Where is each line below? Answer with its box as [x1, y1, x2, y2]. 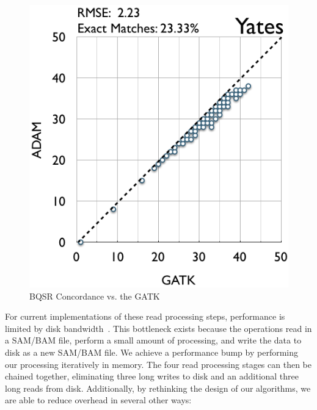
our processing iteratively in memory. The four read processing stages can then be [5, 358, 312, 370]
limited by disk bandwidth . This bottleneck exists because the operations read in [5, 322, 312, 334]
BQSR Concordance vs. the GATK [29, 289, 160, 302]
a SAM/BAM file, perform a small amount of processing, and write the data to [5, 334, 302, 347]
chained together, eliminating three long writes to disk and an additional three [5, 370, 299, 383]
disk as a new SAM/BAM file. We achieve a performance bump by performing [5, 346, 299, 359]
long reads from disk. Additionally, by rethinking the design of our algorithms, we [5, 381, 311, 394]
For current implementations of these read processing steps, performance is [5, 310, 285, 323]
